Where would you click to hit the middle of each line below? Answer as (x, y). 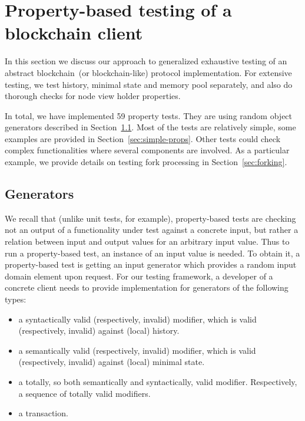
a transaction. (43, 413)
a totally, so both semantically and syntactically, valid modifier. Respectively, (158, 381)
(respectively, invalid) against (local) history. (99, 330)
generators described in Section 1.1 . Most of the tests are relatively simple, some (150, 127)
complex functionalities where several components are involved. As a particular (147, 150)
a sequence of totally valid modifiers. (84, 393)
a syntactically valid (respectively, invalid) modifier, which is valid (137, 319)
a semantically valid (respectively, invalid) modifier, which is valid (137, 350)
